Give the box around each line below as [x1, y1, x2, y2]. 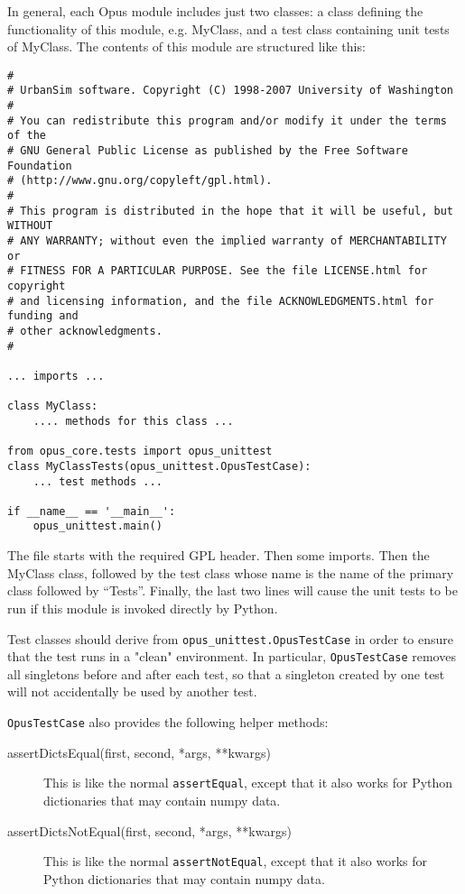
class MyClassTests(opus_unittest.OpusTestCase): [7, 459, 312, 473]
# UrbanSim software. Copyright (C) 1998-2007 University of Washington [7, 84, 453, 97]
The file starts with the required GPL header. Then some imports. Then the [7, 546, 430, 565]
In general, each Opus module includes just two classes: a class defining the [7, 2, 423, 20]
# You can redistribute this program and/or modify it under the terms [7, 114, 447, 127]
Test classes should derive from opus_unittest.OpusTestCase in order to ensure [7, 629, 453, 648]
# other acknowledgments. [7, 324, 163, 337]
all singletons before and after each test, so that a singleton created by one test [7, 664, 445, 683]
